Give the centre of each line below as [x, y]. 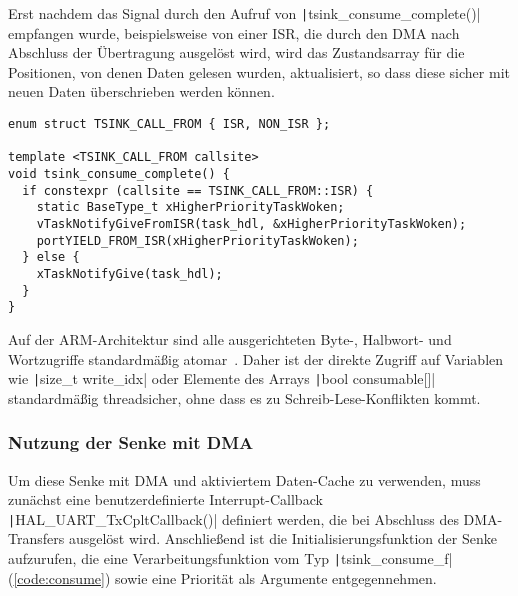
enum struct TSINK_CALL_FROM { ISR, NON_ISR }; [169, 124]
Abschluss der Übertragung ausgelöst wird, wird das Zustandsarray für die [236, 52]
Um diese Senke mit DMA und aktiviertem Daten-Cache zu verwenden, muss [244, 479]
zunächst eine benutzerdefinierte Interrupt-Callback [165, 499]
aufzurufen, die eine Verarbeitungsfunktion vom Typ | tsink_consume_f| [230, 558]
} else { [51, 257]
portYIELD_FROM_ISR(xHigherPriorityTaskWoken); [197, 240]
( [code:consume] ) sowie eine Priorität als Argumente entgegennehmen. [222, 577]
